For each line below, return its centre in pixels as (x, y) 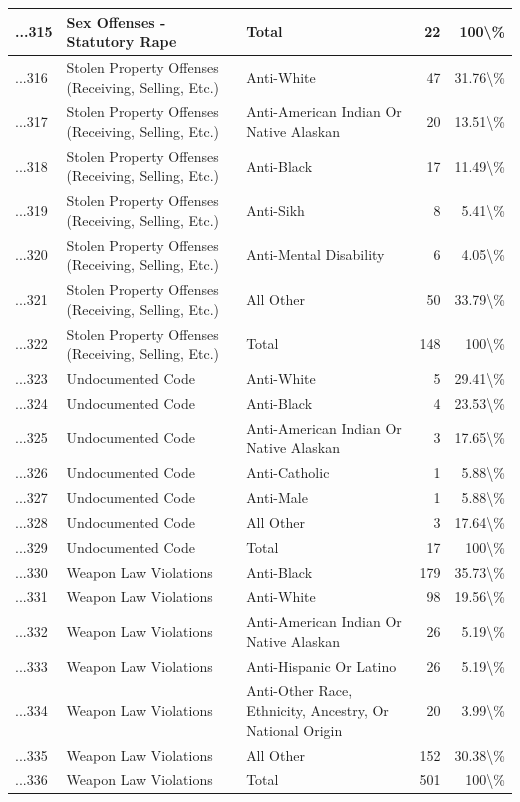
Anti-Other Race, (299, 690)
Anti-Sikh (275, 210)
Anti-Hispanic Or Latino (321, 665)
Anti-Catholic (288, 472)
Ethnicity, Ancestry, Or (317, 710)
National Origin (294, 729)
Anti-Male (277, 496)
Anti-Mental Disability (315, 254)
